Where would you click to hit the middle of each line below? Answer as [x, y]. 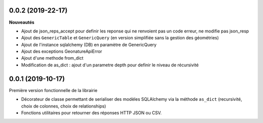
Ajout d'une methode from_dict [52, 58]
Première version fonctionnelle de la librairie [53, 90]
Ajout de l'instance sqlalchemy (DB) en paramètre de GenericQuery [89, 45]
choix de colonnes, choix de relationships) [64, 106]
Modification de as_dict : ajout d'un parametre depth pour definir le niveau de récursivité [110, 65]
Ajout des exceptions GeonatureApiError [62, 51]
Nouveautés [22, 22]
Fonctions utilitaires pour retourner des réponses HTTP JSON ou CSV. [91, 113]
